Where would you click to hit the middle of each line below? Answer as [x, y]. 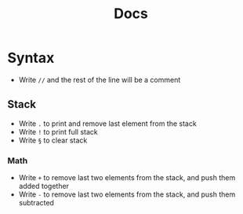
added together [44, 186]
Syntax [31, 58]
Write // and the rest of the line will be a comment [100, 79]
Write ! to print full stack [58, 131]
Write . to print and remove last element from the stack [107, 124]
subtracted [36, 203]
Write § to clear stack [53, 140]
